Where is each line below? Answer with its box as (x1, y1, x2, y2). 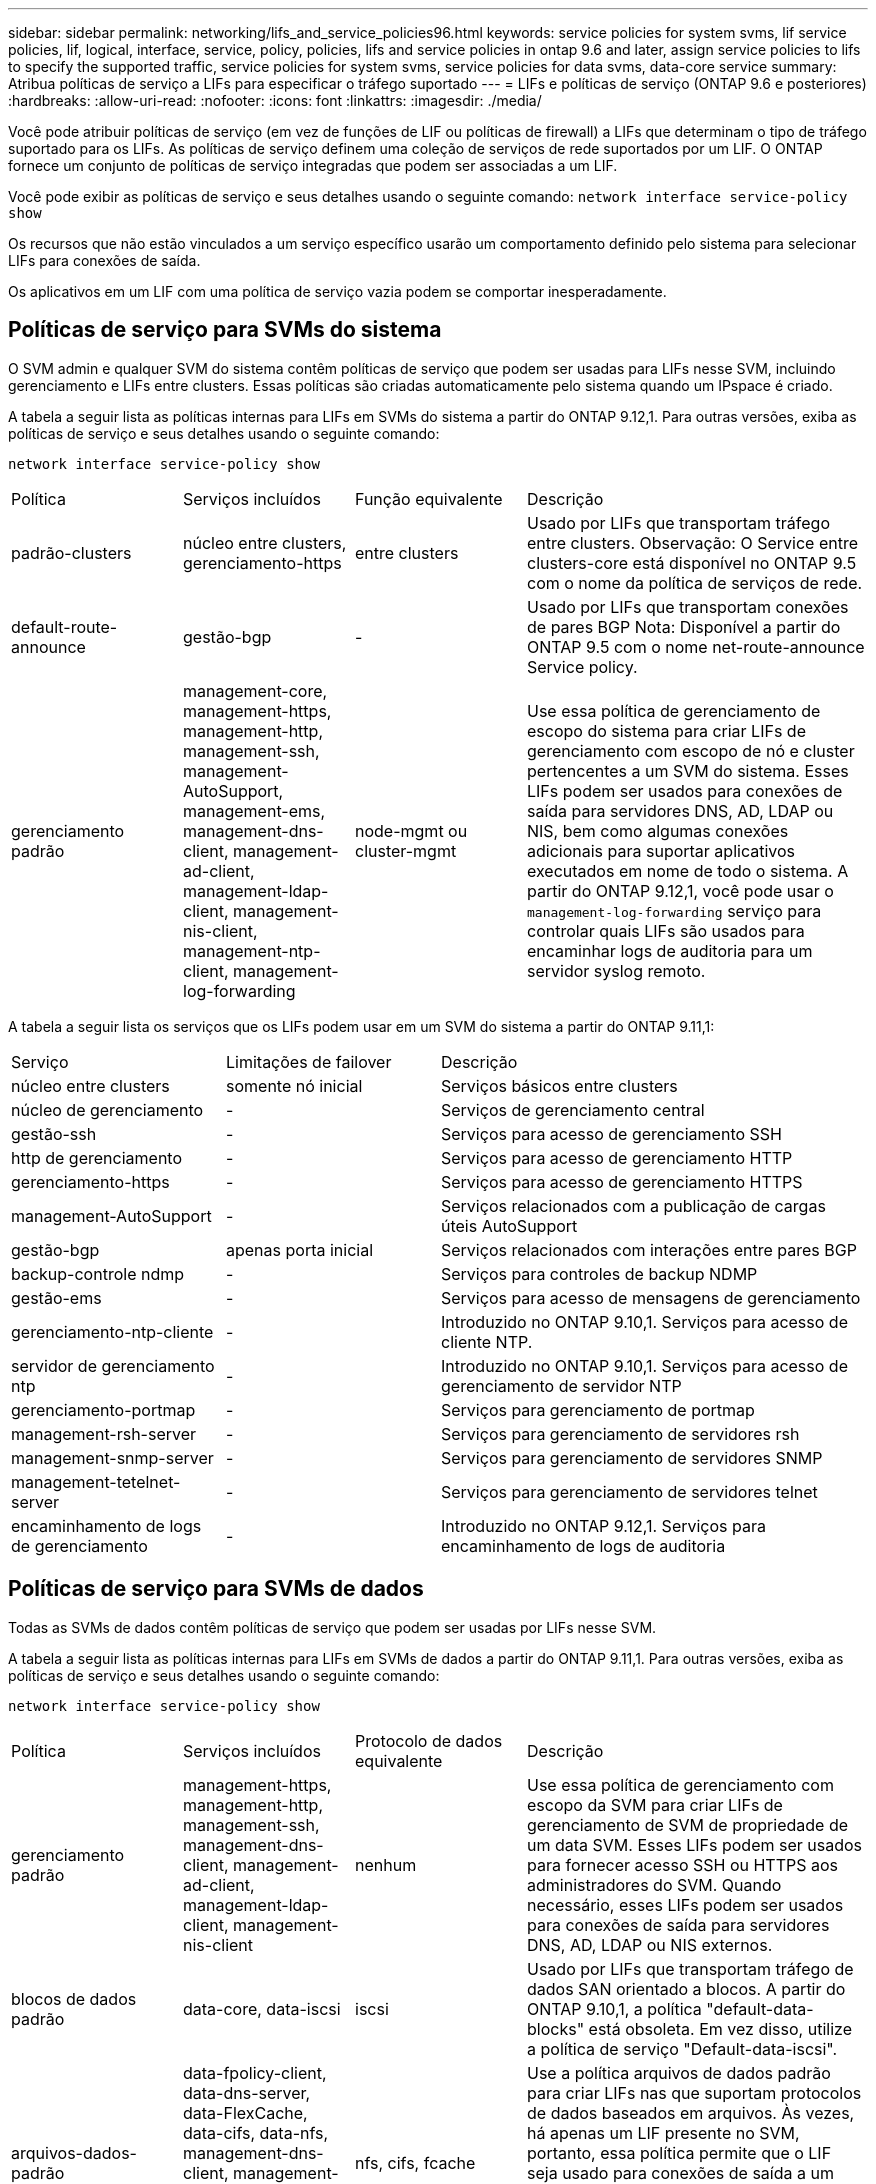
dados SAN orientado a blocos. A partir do (527, 1978, 846, 1999)
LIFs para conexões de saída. (8, 252, 201, 269)
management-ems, (183, 800, 326, 821)
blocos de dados (11, 1988, 137, 2009)
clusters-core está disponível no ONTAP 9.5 (527, 552, 857, 573)
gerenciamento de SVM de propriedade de (527, 1814, 849, 1835)
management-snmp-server (11, 1447, 214, 1468)
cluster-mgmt (355, 840, 457, 861)
